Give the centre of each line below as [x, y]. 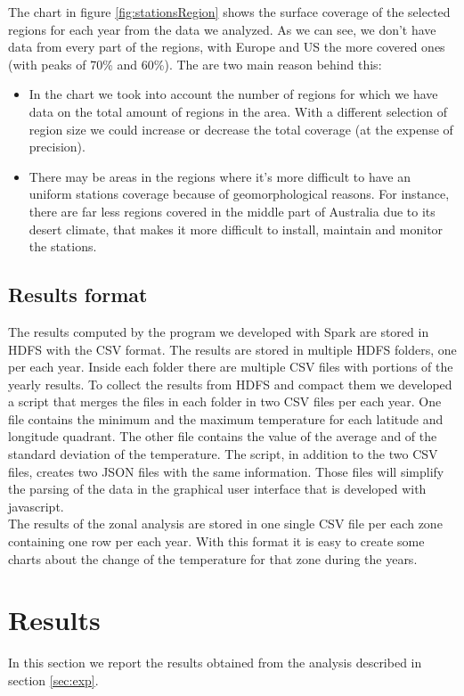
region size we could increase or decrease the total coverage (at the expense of [241, 129]
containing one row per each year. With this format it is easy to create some [216, 541]
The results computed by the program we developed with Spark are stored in [219, 331]
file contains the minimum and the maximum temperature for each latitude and [226, 418]
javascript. [36, 506]
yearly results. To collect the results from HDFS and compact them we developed [230, 384]
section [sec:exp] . [53, 680]
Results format [78, 295]
